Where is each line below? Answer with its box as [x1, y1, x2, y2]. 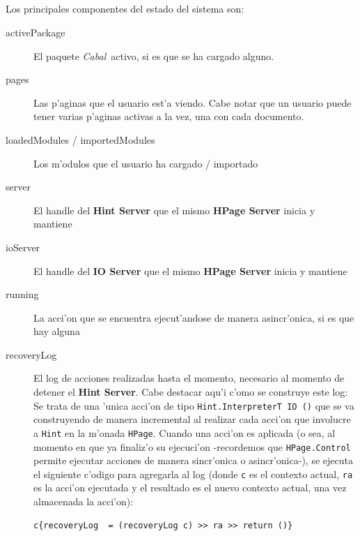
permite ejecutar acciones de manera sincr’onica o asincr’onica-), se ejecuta [33, 453, 353, 468]
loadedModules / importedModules [6, 132, 155, 147]
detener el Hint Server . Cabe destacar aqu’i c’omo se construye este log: [33, 385, 348, 399]
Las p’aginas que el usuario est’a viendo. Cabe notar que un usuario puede [33, 95, 352, 110]
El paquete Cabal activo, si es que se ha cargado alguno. [33, 48, 274, 63]
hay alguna [33, 324, 80, 338]
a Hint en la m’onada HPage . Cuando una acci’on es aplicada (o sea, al [33, 425, 336, 440]
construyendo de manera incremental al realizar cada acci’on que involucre [33, 412, 351, 426]
